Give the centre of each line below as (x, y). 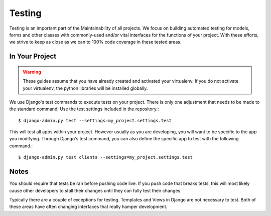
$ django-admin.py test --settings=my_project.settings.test (95, 121)
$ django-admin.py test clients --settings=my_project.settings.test (106, 157)
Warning (32, 72)
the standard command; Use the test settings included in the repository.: (84, 109)
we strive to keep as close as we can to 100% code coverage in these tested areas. (95, 42)
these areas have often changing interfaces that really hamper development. (88, 207)
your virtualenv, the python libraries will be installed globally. (85, 88)
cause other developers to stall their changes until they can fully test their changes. (95, 190)
